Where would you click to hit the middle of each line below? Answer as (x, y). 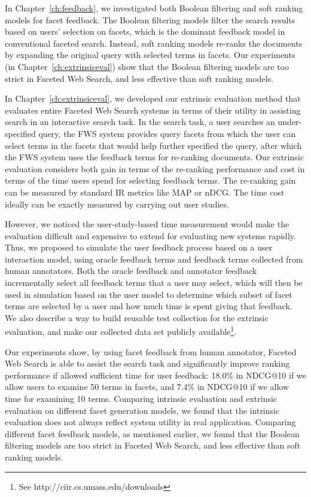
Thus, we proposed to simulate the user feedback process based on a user (139, 247)
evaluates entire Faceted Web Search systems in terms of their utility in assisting (153, 110)
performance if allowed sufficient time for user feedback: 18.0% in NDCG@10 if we (155, 375)
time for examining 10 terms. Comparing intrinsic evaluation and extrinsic (141, 399)
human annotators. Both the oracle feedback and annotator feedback (131, 271)
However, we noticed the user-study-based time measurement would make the (147, 224)
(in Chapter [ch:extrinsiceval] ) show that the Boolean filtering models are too (147, 66)
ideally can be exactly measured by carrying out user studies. (117, 204)
